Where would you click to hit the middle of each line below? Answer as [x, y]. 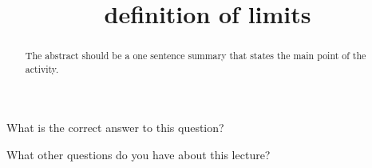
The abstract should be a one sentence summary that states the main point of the [196, 56]
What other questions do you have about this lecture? [139, 155]
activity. [42, 68]
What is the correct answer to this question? [115, 128]
